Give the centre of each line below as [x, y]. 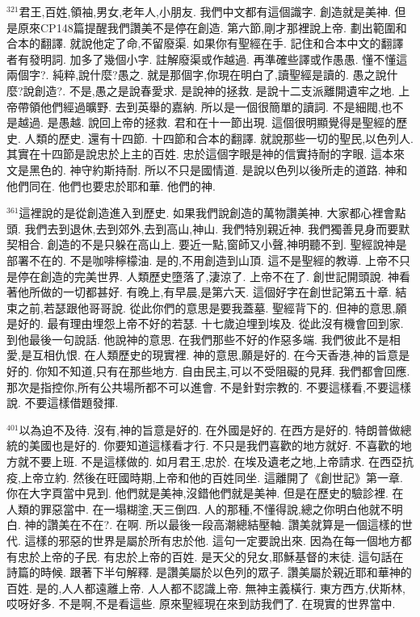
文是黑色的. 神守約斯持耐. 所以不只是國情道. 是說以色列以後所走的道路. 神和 [207, 169]
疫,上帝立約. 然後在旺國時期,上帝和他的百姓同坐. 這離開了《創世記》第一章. [205, 477]
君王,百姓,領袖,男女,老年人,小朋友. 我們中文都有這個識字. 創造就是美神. [205, 11]
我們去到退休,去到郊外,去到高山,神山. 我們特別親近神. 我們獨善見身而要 [212, 228]
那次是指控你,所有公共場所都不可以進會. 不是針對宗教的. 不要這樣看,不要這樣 [209, 386]
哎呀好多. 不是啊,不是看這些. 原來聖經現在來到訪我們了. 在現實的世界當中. [201, 604]
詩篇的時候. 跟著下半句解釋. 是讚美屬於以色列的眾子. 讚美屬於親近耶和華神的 [209, 572]
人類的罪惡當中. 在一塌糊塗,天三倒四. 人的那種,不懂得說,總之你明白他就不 [199, 508]
